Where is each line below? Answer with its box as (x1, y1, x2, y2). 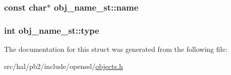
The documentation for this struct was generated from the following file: (4, 44, 227, 54)
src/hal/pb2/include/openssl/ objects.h (4, 60, 123, 71)
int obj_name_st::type (4, 24, 99, 36)
